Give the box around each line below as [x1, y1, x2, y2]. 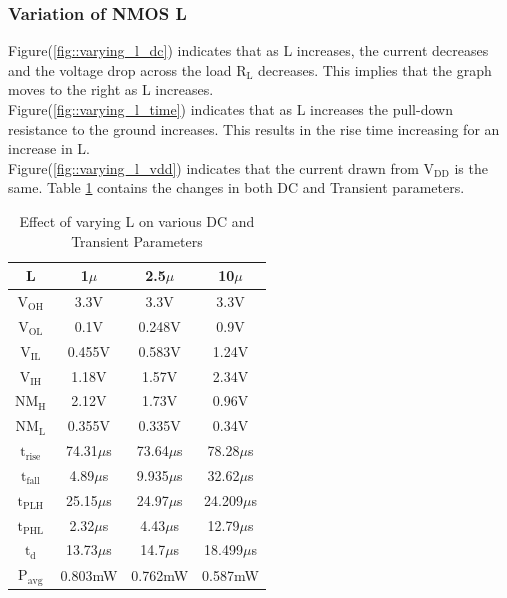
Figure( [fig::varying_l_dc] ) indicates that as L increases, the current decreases [8, 40, 489, 61]
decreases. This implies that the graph [258, 59, 492, 80]
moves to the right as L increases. [8, 79, 214, 100]
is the [454, 157, 488, 178]
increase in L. [8, 138, 90, 159]
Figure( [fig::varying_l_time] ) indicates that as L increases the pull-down [8, 99, 453, 119]
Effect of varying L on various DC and [19, 210, 255, 231]
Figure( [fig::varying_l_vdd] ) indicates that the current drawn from [8, 157, 419, 178]
